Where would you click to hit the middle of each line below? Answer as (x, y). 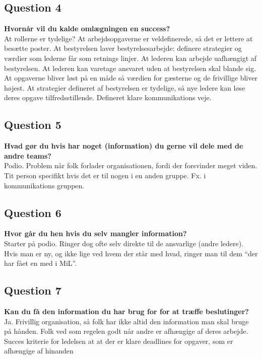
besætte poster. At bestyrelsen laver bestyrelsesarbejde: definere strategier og (123, 48)
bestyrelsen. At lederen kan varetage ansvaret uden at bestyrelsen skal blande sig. (130, 68)
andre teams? (28, 155)
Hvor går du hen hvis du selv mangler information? (95, 233)
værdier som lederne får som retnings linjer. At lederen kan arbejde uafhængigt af (130, 58)
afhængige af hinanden (39, 351)
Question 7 (33, 290)
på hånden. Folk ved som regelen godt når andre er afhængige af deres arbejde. (126, 331)
